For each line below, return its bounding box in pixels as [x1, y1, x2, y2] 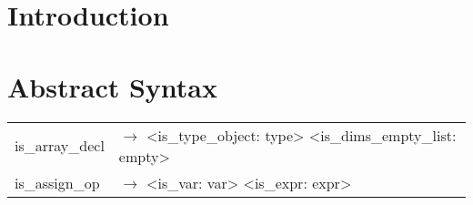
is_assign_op [15, 171, 100, 193]
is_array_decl [15, 135, 105, 156]
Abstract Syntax [7, 67, 217, 105]
